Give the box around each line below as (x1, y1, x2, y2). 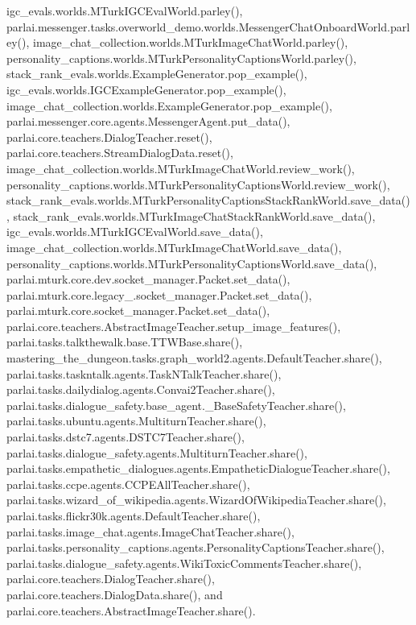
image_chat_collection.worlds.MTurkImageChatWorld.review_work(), (6, 159, 355, 176)
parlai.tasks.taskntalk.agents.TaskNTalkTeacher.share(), (6, 365, 282, 382)
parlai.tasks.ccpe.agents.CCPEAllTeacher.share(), (6, 475, 250, 492)
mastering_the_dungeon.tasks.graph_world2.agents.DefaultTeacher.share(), (6, 350, 382, 366)
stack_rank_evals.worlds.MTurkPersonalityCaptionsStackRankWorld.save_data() (6, 192, 410, 209)
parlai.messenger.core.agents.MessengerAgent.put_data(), (6, 113, 290, 130)
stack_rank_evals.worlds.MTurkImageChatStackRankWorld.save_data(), (13, 207, 376, 224)
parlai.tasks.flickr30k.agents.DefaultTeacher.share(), (6, 507, 261, 524)
